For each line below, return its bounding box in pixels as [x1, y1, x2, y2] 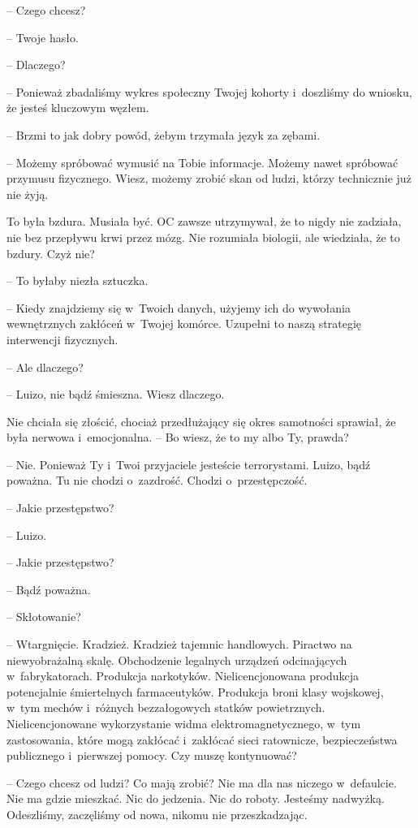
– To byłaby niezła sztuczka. [6, 272, 149, 289]
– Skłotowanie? [6, 608, 81, 625]
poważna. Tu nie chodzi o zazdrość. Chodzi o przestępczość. [6, 472, 308, 489]
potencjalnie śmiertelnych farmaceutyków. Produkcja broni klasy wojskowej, [6, 683, 384, 700]
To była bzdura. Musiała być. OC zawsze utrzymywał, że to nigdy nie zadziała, [6, 213, 402, 230]
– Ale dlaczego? [6, 358, 84, 375]
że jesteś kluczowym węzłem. [6, 99, 149, 116]
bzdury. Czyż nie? [6, 244, 95, 261]
